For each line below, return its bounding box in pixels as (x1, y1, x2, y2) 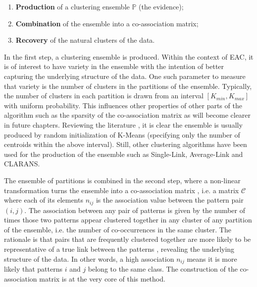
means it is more (187, 253, 237, 264)
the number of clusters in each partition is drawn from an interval (4, 90, 204, 101)
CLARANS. (4, 158, 40, 169)
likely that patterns (4, 263, 62, 274)
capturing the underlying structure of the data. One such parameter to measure (4, 71, 246, 81)
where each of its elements (4, 195, 83, 205)
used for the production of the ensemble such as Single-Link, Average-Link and (4, 148, 243, 159)
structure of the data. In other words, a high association (4, 253, 174, 264)
